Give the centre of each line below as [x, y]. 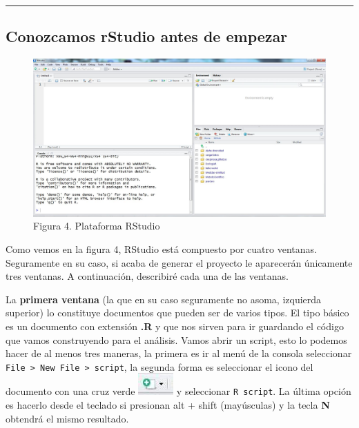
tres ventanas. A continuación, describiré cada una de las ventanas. [147, 276]
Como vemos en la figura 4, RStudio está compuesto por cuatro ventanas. [161, 248]
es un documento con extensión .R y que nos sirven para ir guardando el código [175, 326]
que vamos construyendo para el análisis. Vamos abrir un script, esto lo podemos [176, 339]
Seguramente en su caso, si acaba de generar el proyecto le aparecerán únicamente [179, 262]
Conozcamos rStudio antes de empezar [147, 36]
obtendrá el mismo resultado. [67, 418]
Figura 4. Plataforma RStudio [97, 226]
